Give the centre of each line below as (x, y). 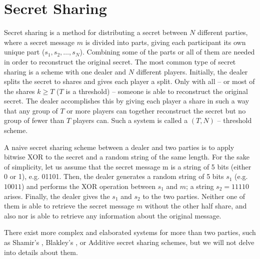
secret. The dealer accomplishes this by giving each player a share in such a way (127, 101)
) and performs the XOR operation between (88, 186)
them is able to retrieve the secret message (69, 206)
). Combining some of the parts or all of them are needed (167, 52)
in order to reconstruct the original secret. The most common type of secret (120, 61)
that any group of (31, 110)
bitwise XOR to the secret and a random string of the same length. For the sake (127, 157)
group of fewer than (34, 120)
